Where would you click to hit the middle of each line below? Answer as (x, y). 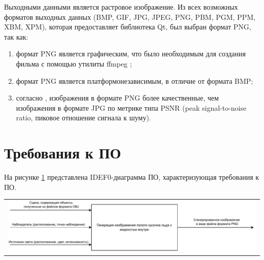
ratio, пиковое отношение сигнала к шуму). (84, 118)
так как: (16, 36)
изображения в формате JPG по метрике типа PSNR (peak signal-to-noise (131, 107)
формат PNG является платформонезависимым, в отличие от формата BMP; (135, 80)
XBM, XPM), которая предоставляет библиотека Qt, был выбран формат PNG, (128, 27)
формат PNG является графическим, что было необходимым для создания (131, 54)
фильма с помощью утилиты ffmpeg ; (74, 63)
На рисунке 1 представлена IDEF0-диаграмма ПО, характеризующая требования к (132, 177)
